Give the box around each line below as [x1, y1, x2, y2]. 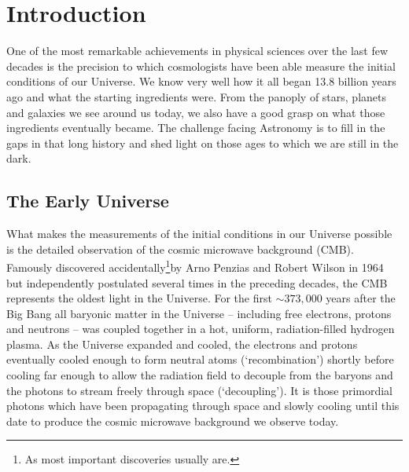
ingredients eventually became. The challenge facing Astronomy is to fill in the [6, 119, 385, 136]
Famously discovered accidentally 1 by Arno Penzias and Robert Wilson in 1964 [6, 257, 384, 275]
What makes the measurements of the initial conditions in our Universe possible [6, 225, 392, 242]
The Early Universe [6, 188, 169, 213]
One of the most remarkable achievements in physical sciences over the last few [6, 42, 389, 59]
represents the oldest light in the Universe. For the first [6, 290, 272, 306]
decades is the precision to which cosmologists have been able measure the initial [6, 57, 396, 74]
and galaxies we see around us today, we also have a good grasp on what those [6, 104, 385, 120]
